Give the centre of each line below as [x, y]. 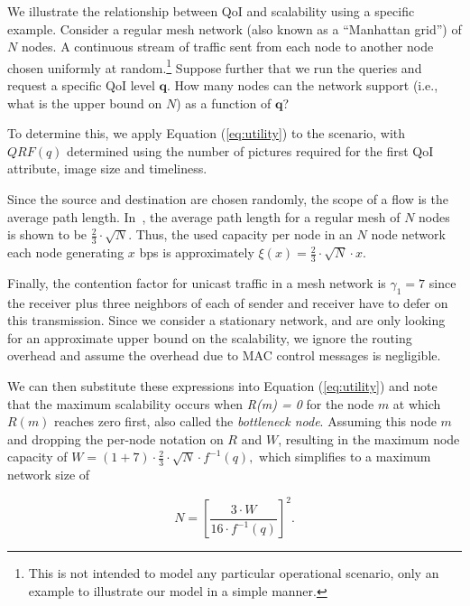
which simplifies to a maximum [345, 457]
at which [417, 403]
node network [408, 234]
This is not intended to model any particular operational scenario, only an [234, 573]
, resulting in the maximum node [369, 438]
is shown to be [47, 234]
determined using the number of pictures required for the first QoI [250, 150]
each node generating [66, 252]
